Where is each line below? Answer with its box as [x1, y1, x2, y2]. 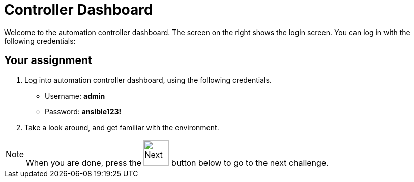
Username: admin [45, 91, 105, 100]
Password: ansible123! [45, 107, 122, 116]
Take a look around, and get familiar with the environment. [24, 123, 219, 132]
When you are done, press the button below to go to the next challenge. [26, 157, 329, 168]
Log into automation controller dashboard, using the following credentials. [24, 75, 272, 84]
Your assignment [4, 54, 92, 67]
